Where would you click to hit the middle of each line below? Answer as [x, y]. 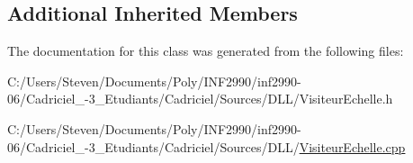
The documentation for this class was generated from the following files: [206, 51]
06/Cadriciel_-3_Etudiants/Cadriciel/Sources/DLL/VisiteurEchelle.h [200, 99]
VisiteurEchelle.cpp [352, 146]
